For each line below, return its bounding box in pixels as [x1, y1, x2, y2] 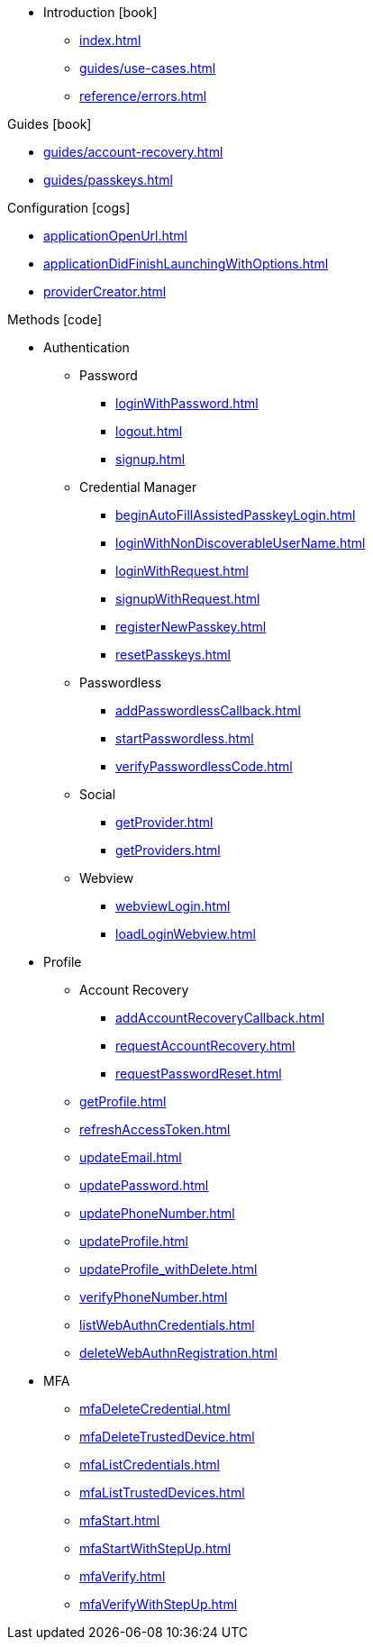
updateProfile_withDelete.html [79, 1261, 258, 1277]
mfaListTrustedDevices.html [79, 1485, 245, 1500]
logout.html [115, 423, 183, 439]
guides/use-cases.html [79, 60, 216, 76]
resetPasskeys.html [115, 647, 231, 662]
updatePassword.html [79, 1178, 209, 1193]
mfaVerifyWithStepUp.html [79, 1597, 238, 1612]
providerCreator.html [43, 284, 167, 299]
